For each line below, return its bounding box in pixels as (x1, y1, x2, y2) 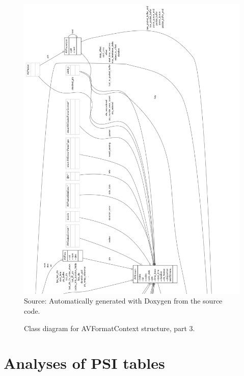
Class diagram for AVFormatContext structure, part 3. (24, 322, 195, 333)
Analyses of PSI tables (4, 353, 165, 373)
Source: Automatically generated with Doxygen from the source (24, 295, 223, 306)
